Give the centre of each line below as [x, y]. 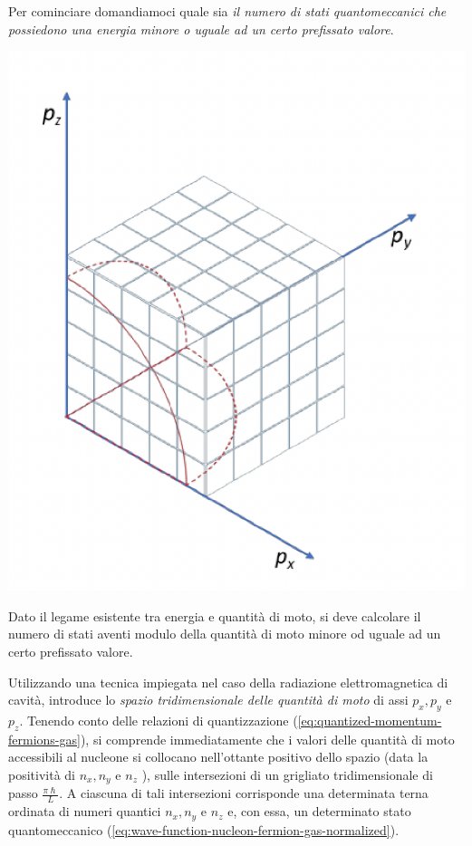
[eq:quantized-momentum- [370, 720]
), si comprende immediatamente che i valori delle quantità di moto [267, 739]
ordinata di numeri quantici [85, 811]
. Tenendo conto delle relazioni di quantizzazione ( [159, 720]
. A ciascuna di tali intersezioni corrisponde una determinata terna [244, 793]
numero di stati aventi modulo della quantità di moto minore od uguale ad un [225, 634]
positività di [42, 774]
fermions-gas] [44, 739]
